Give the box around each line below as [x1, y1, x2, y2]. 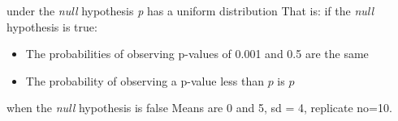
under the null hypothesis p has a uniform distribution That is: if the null [6, 2, 374, 19]
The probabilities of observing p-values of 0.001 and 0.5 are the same [25, 45, 369, 62]
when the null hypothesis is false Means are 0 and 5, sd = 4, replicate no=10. [6, 99, 392, 116]
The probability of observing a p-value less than [25, 72, 264, 89]
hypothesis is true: [6, 18, 97, 35]
